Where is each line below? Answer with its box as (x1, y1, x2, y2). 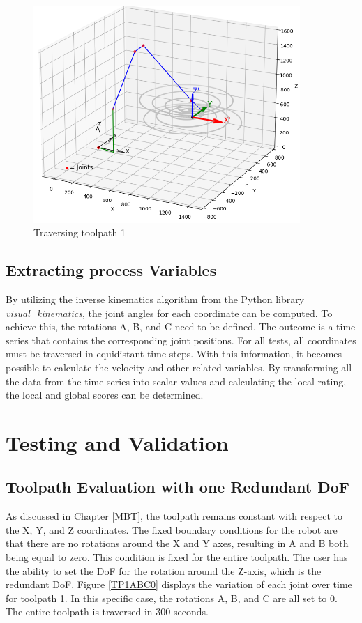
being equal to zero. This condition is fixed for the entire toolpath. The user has (6, 550, 348, 564)
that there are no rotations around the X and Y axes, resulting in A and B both (6, 536, 349, 551)
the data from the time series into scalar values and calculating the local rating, (6, 374, 347, 388)
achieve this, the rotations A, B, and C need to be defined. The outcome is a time (6, 319, 356, 334)
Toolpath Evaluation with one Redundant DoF (6, 476, 349, 498)
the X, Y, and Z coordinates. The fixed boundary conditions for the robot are (6, 522, 338, 537)
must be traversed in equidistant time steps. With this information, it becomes (6, 346, 342, 361)
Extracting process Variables (6, 259, 217, 281)
